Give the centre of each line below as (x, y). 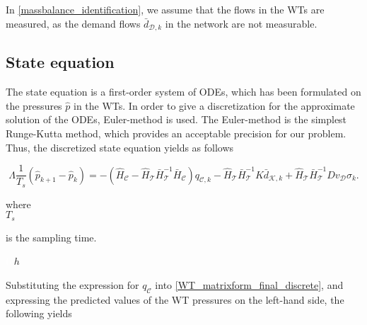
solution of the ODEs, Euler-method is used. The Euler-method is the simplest (176, 119)
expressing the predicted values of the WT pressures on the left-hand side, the (175, 299)
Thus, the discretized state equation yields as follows (120, 147)
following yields (39, 313)
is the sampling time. (51, 237)
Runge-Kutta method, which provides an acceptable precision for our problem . (176, 133)
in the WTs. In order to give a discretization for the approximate (214, 105)
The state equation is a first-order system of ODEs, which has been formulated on (183, 92)
